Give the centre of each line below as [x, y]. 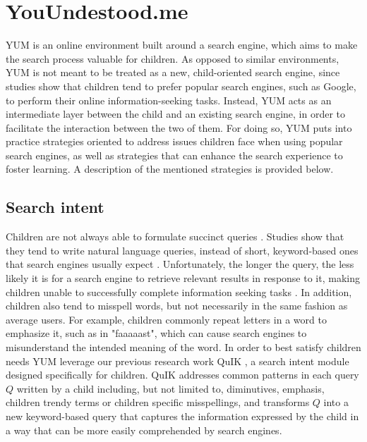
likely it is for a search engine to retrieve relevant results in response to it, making [183, 278]
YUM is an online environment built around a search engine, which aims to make [182, 45]
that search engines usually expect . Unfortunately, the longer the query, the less [180, 264]
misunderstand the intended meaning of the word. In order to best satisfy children [183, 347]
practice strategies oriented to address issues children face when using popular [174, 141]
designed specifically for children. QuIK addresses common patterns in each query [182, 375]
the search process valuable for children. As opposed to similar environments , [173, 58]
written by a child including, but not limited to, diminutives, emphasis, [170, 388]
